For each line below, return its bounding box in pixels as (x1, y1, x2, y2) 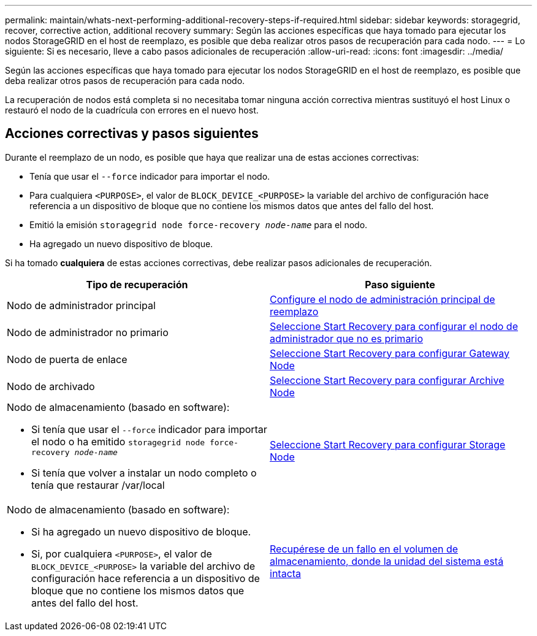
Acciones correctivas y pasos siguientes (5, 126, 259, 142)
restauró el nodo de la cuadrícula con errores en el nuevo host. (5, 105, 259, 115)
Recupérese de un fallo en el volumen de (270, 542, 459, 555)
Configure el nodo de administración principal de (270, 293, 495, 305)
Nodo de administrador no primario (7, 326, 169, 339)
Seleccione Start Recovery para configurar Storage (270, 439, 506, 451)
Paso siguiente (365, 278, 435, 291)
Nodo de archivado (7, 380, 95, 393)
